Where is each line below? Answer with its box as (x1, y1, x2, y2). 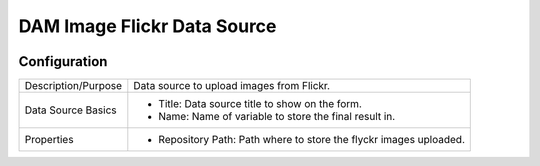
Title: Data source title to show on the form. (158, 97, 362, 111)
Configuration (18, 53, 108, 70)
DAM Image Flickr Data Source (18, 15, 277, 37)
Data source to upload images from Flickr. (133, 79, 330, 93)
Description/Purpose (24, 79, 123, 93)
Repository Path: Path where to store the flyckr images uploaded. (158, 133, 465, 147)
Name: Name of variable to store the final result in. (158, 110, 396, 124)
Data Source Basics (24, 103, 117, 117)
